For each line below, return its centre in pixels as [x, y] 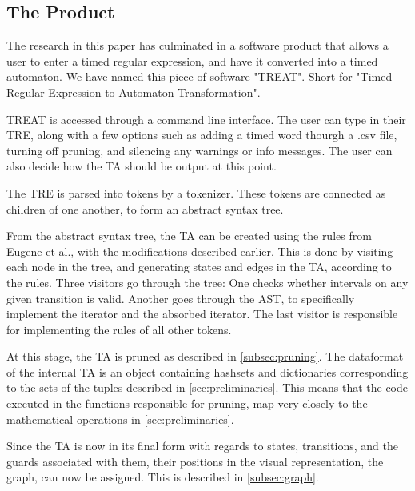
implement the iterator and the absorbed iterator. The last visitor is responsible [202, 314]
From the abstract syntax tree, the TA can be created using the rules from [189, 236]
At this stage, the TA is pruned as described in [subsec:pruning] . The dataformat [205, 356]
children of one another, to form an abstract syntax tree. [145, 208]
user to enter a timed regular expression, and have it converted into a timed [192, 60]
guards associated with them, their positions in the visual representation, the [195, 461]
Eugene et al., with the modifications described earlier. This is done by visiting [200, 251]
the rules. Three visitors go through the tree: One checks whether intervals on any [207, 282]
